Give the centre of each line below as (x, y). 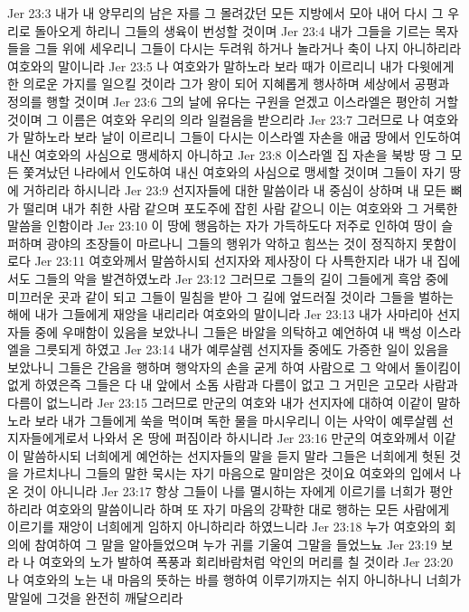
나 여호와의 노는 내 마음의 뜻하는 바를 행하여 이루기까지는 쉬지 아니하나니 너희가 (234, 579)
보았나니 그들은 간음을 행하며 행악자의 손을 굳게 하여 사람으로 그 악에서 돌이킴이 (234, 367)
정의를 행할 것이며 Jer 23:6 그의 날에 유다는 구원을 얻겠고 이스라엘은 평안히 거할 (233, 101)
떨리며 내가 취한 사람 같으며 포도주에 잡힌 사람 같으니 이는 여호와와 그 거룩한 (240, 207)
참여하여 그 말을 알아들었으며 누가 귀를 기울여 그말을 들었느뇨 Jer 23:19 (236, 544)
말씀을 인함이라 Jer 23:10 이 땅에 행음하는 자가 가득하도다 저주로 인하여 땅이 (222, 226)
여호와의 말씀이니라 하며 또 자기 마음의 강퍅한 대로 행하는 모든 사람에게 (248, 508)
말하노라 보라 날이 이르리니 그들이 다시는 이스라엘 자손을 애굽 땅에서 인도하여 (242, 137)
